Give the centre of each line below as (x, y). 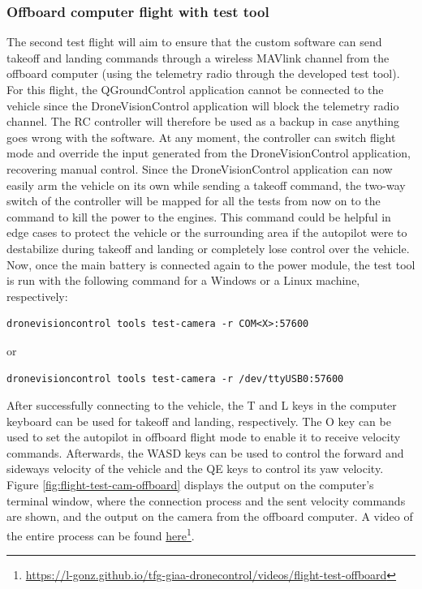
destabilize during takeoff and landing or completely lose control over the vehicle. (208, 248)
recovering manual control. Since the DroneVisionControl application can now (200, 168)
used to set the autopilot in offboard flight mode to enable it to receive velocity (204, 437)
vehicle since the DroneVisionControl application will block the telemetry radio (203, 105)
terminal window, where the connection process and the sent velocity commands (206, 500)
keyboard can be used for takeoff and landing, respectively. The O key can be (199, 421)
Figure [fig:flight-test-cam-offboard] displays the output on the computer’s (190, 485)
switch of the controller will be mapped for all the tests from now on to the (194, 201)
